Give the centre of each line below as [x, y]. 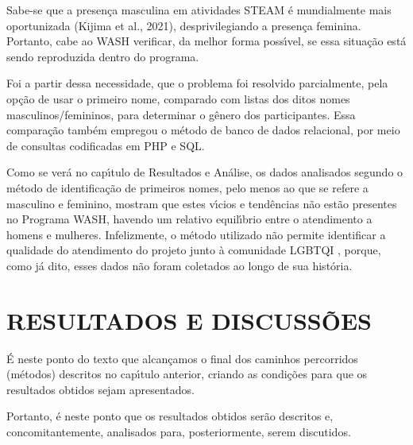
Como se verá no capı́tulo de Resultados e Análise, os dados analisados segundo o [205, 172]
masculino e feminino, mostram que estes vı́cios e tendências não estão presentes [202, 203]
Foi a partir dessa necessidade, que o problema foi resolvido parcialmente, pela [197, 83]
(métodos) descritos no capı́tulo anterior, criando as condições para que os [187, 374]
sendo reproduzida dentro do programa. [103, 56]
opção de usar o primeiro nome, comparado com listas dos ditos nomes [178, 98]
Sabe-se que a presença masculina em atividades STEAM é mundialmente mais [199, 10]
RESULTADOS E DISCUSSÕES [189, 320]
